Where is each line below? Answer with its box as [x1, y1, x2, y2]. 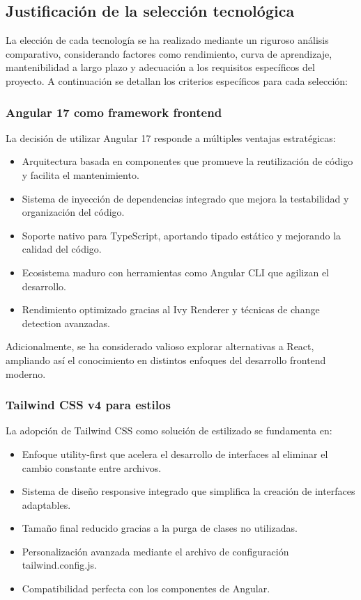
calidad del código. [22, 242, 102, 256]
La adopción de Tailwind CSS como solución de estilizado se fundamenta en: [6, 423, 332, 438]
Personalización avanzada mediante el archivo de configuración [22, 544, 289, 558]
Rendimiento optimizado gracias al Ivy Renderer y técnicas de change [22, 302, 320, 317]
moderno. [6, 366, 46, 381]
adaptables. [22, 497, 71, 512]
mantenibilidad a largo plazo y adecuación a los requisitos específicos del [6, 60, 315, 74]
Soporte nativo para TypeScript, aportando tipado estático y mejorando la [22, 228, 341, 242]
